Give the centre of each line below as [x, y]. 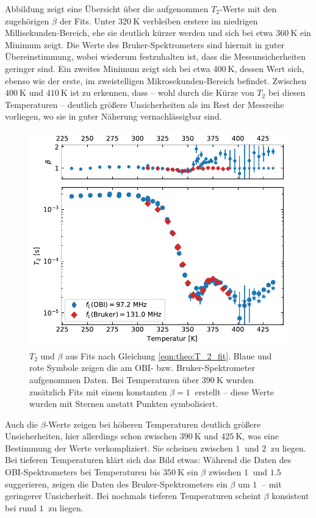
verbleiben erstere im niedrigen [200, 20]
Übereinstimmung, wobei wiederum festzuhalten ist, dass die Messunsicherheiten [156, 56]
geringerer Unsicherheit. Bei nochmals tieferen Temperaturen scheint [133, 496]
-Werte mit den [248, 9]
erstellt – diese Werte [234, 391]
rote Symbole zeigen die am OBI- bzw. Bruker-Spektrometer [142, 368]
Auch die [22, 424]
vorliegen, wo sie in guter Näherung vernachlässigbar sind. [113, 116]
